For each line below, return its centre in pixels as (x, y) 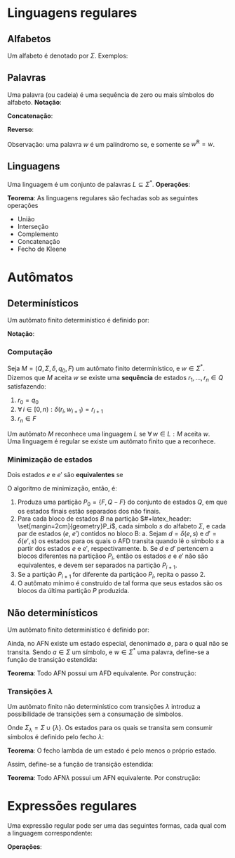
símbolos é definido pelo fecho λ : (56, 736)
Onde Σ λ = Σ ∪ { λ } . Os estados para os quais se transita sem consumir (110, 729)
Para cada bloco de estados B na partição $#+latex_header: (104, 519)
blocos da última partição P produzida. (73, 591)
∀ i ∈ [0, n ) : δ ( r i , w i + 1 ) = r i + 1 (60, 410)
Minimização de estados (50, 460)
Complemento (38, 234)
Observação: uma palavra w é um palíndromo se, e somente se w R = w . (111, 143)
